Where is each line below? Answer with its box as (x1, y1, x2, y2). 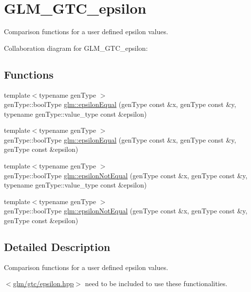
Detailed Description (4, 239, 111, 254)
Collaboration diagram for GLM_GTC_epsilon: (4, 42, 148, 53)
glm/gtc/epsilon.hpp (13, 278, 74, 289)
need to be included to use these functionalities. (85, 278, 228, 289)
